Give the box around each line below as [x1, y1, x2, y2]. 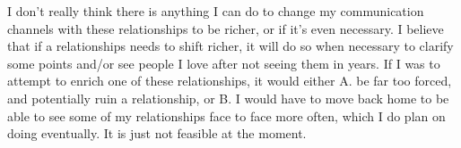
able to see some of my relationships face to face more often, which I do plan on [7, 106, 446, 125]
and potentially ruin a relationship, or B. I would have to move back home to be [7, 88, 449, 107]
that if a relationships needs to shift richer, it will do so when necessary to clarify [7, 37, 454, 55]
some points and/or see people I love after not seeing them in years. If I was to [7, 53, 440, 72]
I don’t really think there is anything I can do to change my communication [7, 2, 424, 20]
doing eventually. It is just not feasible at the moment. [7, 124, 307, 143]
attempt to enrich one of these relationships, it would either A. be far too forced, [7, 71, 452, 90]
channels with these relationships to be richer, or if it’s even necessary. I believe [7, 19, 444, 37]
